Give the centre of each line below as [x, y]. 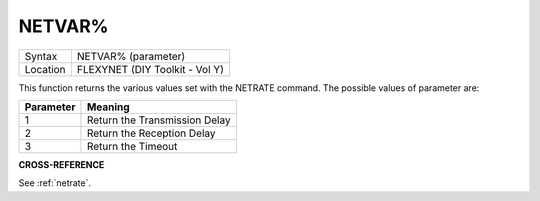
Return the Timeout [132, 146]
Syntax [41, 56]
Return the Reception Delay [151, 133]
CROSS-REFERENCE [61, 164]
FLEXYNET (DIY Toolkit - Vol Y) [150, 69]
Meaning [108, 107]
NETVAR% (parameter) [131, 56]
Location [45, 69]
